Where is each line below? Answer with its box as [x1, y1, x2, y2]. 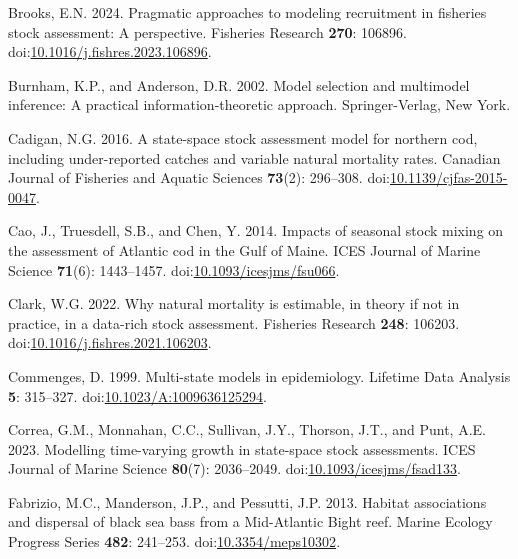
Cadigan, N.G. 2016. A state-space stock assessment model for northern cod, [8, 127, 478, 148]
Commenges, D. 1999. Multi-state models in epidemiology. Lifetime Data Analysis [8, 365, 511, 386]
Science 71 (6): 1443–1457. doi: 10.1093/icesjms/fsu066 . [8, 259, 340, 280]
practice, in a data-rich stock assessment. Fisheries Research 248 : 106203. [8, 312, 460, 333]
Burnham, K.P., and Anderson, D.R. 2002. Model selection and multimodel [8, 74, 470, 95]
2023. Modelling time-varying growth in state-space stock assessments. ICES [8, 438, 476, 459]
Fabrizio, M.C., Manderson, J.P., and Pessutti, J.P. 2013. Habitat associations [8, 491, 487, 512]
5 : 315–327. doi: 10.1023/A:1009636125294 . [8, 385, 267, 406]
